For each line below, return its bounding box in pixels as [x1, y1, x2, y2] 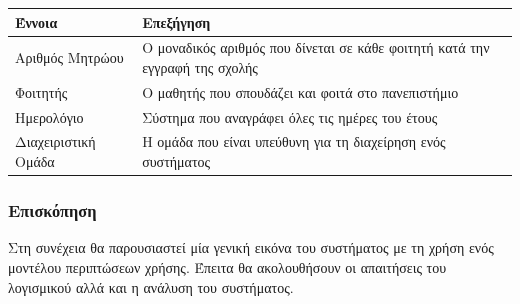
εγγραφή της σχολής [142, 56, 258, 77]
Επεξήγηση [142, 11, 211, 32]
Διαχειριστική [15, 131, 96, 152]
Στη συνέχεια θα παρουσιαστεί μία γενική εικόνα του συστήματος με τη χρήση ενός [8, 237, 494, 258]
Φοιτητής [15, 81, 68, 102]
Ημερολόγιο [15, 106, 84, 127]
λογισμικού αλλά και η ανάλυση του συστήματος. [8, 276, 294, 297]
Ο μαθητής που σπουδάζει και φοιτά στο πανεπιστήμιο [142, 81, 459, 102]
